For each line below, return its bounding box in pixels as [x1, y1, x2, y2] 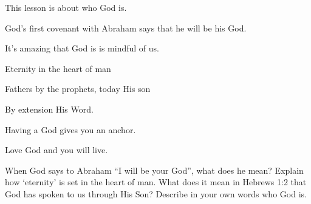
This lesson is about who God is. [5, 1, 127, 13]
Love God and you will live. [5, 143, 108, 156]
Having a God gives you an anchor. [5, 123, 136, 136]
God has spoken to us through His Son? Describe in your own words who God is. [5, 187, 307, 200]
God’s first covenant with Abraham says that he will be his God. [5, 21, 247, 34]
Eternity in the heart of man [5, 62, 111, 74]
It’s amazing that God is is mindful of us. [5, 42, 159, 54]
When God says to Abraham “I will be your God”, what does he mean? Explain [5, 163, 304, 176]
